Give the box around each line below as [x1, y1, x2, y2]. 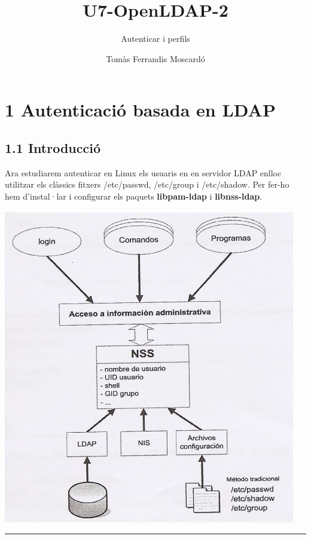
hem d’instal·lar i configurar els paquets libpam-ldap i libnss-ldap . [5, 189, 263, 202]
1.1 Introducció [5, 138, 100, 157]
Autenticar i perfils [121, 32, 190, 45]
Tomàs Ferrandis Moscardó [106, 52, 205, 65]
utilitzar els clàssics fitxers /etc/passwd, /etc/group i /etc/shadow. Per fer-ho [5, 178, 289, 191]
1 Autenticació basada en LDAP [5, 97, 276, 122]
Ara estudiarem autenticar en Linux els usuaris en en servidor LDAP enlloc [5, 166, 282, 179]
